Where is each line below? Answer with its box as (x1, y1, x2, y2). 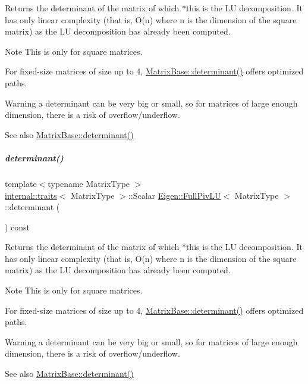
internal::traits (5, 189, 57, 201)
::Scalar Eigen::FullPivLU (128, 189, 221, 201)
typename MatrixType (48, 177, 130, 189)
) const (5, 220, 30, 233)
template (5, 177, 37, 189)
